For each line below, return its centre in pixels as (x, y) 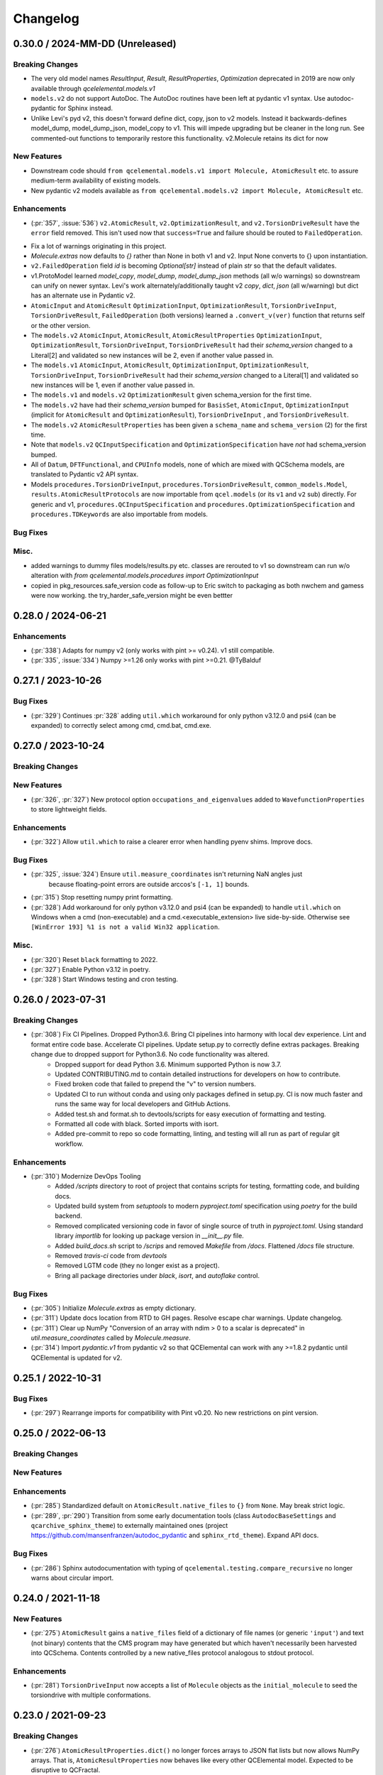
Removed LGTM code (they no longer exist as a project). (137, 1266)
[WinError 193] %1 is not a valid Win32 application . (125, 927)
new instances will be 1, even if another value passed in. (113, 385)
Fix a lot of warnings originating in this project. (99, 246)
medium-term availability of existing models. (96, 180)
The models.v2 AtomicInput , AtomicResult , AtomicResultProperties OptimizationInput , (176, 335)
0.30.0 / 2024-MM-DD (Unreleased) (95, 44)
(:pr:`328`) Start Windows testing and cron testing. (105, 979)
